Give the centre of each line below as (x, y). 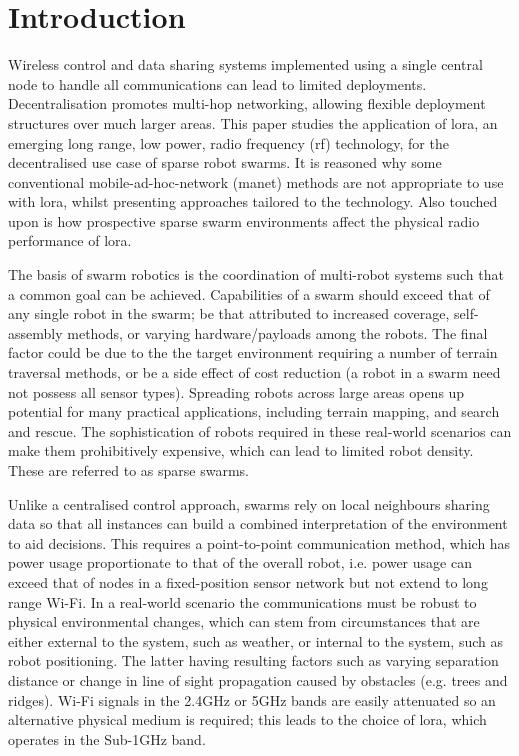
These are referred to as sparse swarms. (128, 470)
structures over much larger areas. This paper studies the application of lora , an (253, 122)
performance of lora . (70, 240)
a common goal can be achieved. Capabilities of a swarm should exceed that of (249, 293)
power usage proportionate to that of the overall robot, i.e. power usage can (240, 562)
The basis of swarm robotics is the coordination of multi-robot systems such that (256, 274)
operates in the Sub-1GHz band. (107, 738)
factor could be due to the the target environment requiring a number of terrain (253, 352)
